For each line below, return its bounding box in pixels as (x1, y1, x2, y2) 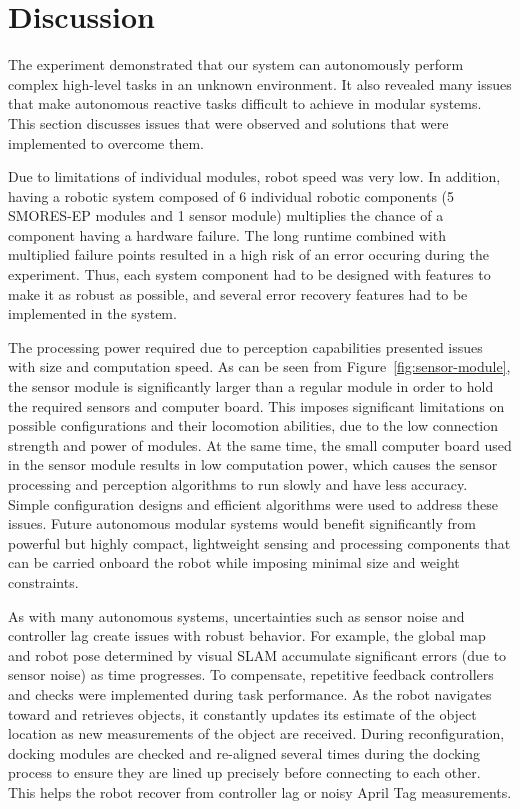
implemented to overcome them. (8, 132, 204, 153)
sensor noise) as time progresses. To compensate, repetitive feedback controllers (8, 664, 494, 685)
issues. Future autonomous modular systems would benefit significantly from (8, 513, 477, 534)
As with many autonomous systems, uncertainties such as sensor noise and (8, 605, 465, 626)
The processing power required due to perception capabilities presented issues (8, 336, 483, 357)
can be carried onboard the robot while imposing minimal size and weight (8, 552, 460, 573)
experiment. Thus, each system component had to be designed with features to (8, 264, 491, 285)
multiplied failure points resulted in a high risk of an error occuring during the (8, 244, 489, 265)
